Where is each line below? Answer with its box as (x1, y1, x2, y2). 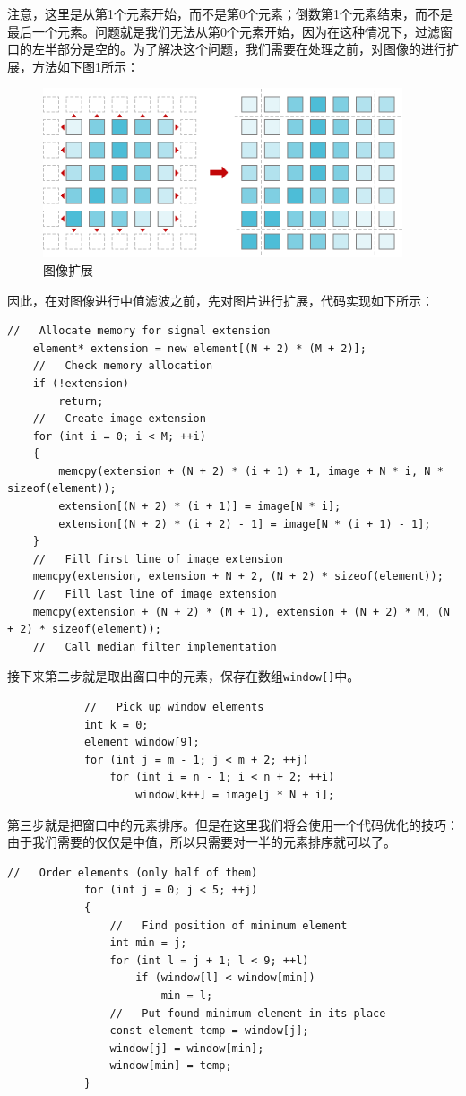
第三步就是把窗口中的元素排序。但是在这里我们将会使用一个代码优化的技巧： (7, 815, 459, 833)
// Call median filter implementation (32, 640, 277, 653)
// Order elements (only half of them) (7, 866, 258, 879)
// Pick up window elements (83, 701, 264, 714)
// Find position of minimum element (109, 919, 348, 932)
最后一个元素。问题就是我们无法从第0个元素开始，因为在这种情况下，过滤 (7, 22, 440, 40)
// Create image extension (32, 412, 206, 426)
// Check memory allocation (32, 359, 213, 373)
